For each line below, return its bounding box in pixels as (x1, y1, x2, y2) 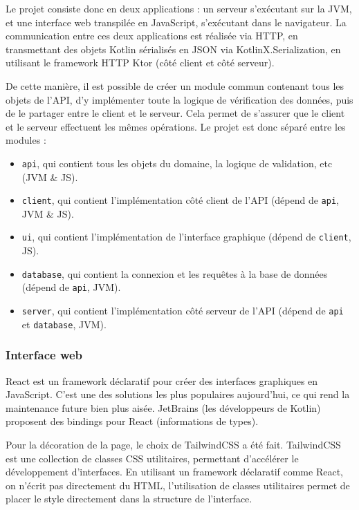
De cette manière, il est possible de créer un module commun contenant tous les (6, 78, 344, 93)
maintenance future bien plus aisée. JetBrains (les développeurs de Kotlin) (6, 400, 321, 415)
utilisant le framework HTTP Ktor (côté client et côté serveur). (6, 55, 275, 70)
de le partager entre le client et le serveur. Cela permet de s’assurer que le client (6, 106, 345, 120)
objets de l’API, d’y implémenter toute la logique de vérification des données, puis (6, 92, 353, 106)
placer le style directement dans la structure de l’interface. (6, 491, 252, 506)
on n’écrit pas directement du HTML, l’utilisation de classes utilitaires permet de (6, 478, 350, 492)
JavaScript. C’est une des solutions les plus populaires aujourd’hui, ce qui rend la (6, 387, 350, 402)
